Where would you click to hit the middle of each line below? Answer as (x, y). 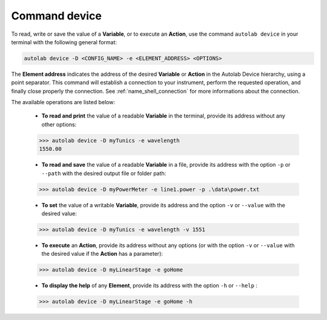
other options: (59, 124)
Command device (57, 16)
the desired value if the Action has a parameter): (102, 254)
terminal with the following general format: (64, 42)
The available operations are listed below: (63, 102)
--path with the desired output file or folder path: (104, 173)
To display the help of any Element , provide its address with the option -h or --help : (149, 285)
